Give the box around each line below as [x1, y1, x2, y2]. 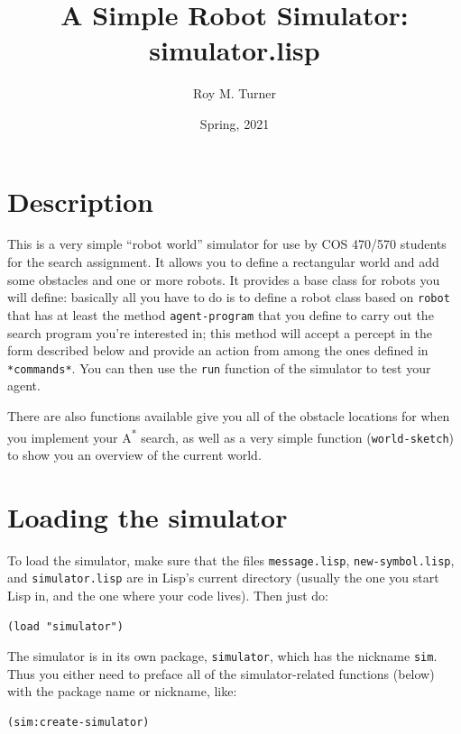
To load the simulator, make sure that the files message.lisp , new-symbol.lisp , [7, 550, 455, 569]
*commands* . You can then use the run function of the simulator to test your [7, 358, 431, 377]
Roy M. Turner [192, 84, 277, 103]
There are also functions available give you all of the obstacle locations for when [7, 406, 450, 425]
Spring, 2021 [199, 114, 270, 133]
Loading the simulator [7, 498, 288, 535]
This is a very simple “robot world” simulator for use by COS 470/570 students [7, 234, 447, 253]
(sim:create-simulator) [7, 715, 150, 729]
